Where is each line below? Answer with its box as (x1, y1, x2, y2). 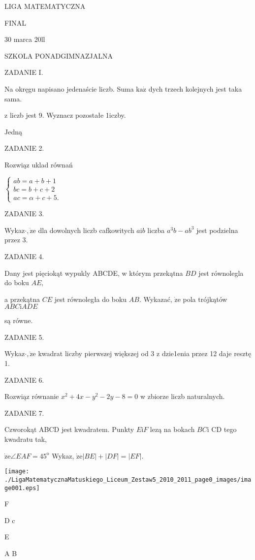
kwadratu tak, (4, 434, 47, 444)
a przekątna (4, 294, 40, 304)
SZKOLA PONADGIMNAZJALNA (4, 50, 113, 61)
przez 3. (4, 234, 28, 245)
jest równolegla (198, 267, 244, 278)
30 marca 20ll (4, 34, 45, 44)
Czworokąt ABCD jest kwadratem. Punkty (4, 424, 134, 434)
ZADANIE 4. (4, 251, 44, 261)
